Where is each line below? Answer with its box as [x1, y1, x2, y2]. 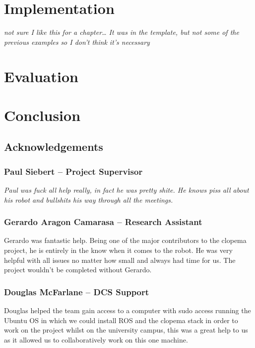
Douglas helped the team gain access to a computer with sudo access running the [4, 305, 251, 316]
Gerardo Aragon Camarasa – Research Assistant [4, 216, 202, 228]
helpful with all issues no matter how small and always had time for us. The [4, 254, 236, 265]
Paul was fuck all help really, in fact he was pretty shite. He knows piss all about [4, 185, 249, 195]
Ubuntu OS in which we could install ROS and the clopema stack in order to [4, 315, 238, 325]
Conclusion [4, 105, 81, 125]
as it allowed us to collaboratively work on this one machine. [4, 334, 188, 345]
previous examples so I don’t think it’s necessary [4, 36, 150, 47]
